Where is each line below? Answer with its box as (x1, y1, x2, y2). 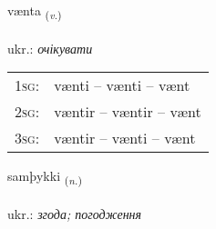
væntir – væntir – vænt (54, 101, 201, 123)
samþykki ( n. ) (7, 166, 82, 188)
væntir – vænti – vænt (54, 127, 196, 149)
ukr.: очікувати (7, 38, 93, 57)
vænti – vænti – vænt (54, 75, 190, 96)
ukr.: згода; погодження (7, 204, 142, 224)
